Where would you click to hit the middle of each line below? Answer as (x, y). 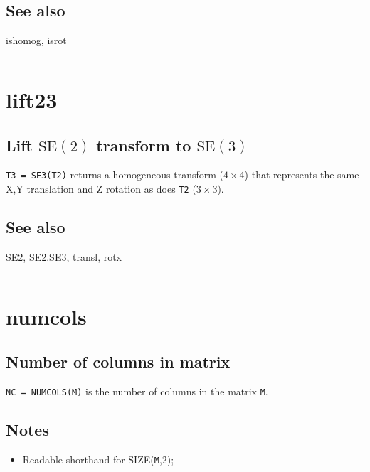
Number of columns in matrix (118, 361)
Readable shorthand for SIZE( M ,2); (98, 459)
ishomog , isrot (36, 40)
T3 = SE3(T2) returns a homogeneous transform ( (115, 175)
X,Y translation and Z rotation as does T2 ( (101, 189)
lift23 (32, 99)
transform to (144, 145)
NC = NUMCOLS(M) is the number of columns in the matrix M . (137, 391)
